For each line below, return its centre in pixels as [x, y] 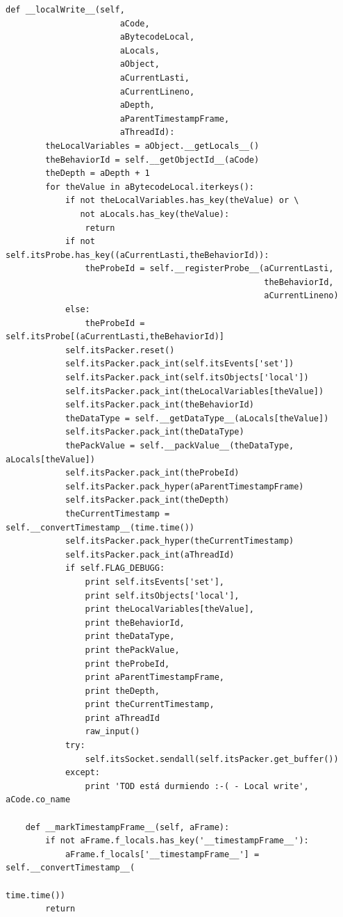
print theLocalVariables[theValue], [169, 609]
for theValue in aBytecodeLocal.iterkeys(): [150, 187]
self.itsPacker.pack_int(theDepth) [147, 500]
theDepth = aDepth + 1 [98, 173]
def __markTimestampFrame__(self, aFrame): [127, 827]
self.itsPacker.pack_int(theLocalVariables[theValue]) [194, 391]
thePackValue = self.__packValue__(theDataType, [179, 446]
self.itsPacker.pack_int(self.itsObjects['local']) [187, 378]
